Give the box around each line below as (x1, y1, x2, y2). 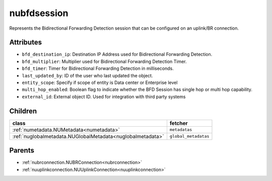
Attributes (9, 38, 42, 47)
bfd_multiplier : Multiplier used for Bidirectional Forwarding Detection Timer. (22, 58, 187, 64)
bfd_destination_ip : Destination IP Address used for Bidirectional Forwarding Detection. (22, 51, 213, 57)
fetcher (169, 120, 188, 127)
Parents (9, 146, 35, 155)
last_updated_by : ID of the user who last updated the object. (22, 72, 153, 78)
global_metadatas (169, 134, 210, 139)
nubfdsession (9, 8, 69, 19)
